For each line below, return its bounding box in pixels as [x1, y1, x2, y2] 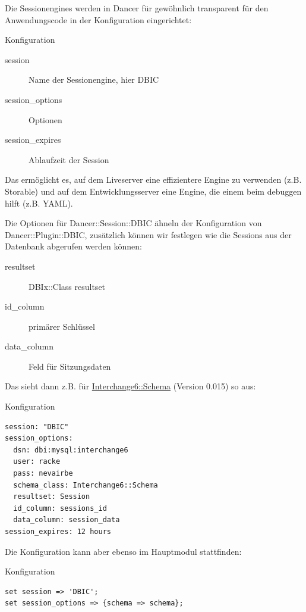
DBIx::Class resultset [29, 280, 106, 292]
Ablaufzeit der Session [29, 153, 109, 166]
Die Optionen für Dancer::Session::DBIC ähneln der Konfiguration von [5, 217, 262, 229]
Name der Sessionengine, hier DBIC [29, 73, 159, 86]
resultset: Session [13, 492, 90, 501]
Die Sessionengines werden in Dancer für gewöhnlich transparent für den [5, 2, 269, 14]
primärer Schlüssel [29, 320, 95, 332]
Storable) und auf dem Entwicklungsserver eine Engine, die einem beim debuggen [5, 185, 302, 197]
